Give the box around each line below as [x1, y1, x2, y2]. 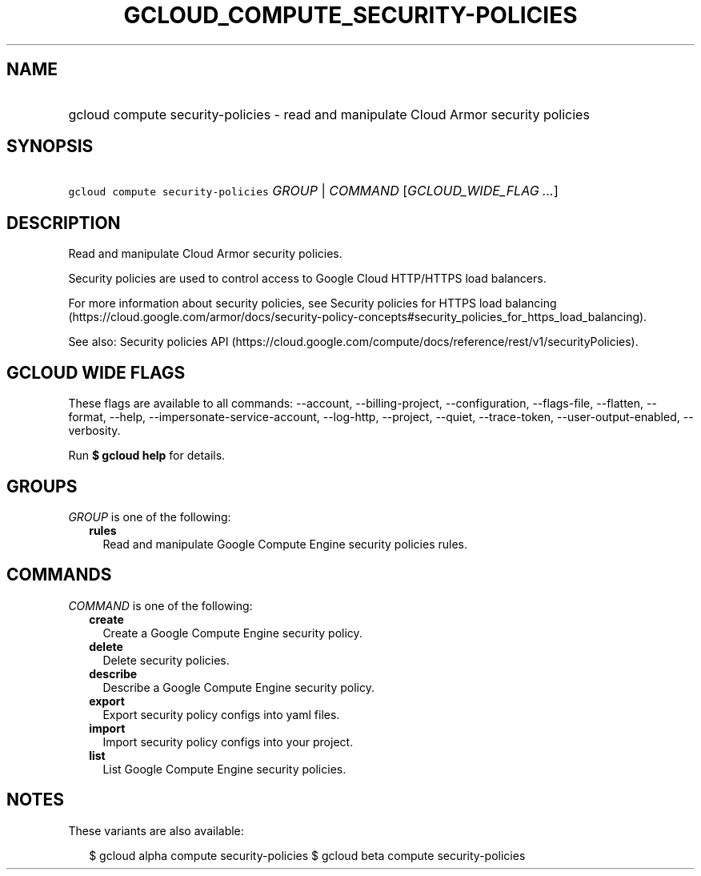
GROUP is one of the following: [68, 509, 231, 524]
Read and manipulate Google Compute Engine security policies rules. [102, 536, 467, 551]
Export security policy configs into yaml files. [102, 707, 340, 721]
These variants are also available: [68, 823, 244, 838]
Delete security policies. [102, 653, 230, 667]
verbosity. [68, 424, 121, 438]
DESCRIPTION [6, 212, 121, 233]
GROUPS [6, 476, 78, 496]
